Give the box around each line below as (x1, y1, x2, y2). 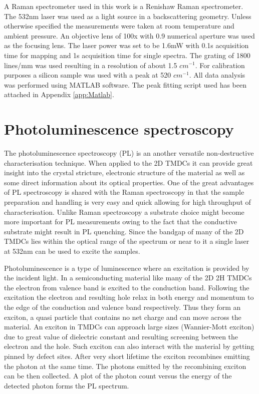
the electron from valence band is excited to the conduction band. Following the (4, 282, 249, 292)
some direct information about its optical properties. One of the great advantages (4, 177, 254, 187)
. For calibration (195, 60, 245, 70)
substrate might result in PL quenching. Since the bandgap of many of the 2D (4, 226, 244, 236)
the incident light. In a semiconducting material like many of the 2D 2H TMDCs (4, 272, 252, 283)
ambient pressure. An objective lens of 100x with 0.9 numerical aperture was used (4, 30, 255, 41)
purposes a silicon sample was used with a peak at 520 (4, 70, 171, 80)
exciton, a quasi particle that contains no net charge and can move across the (4, 311, 241, 322)
